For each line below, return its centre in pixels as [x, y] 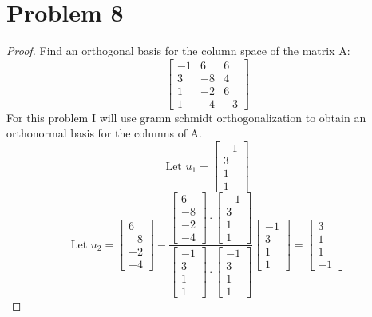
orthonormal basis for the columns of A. [104, 133]
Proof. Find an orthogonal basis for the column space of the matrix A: [178, 51]
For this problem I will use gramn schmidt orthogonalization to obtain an [186, 117]
